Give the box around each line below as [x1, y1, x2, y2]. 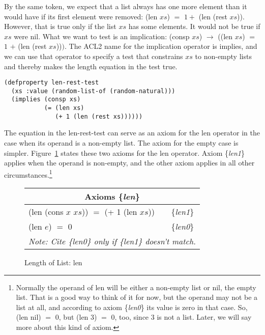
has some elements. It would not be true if [128, 21, 260, 32]
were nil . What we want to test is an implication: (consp [14, 31, 190, 41]
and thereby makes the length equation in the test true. [4, 61, 178, 71]
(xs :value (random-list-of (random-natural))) [11, 87, 175, 95]
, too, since [114, 312, 149, 322]
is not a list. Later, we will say [157, 312, 252, 322]
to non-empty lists [195, 50, 252, 61]
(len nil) [16, 312, 41, 322]
